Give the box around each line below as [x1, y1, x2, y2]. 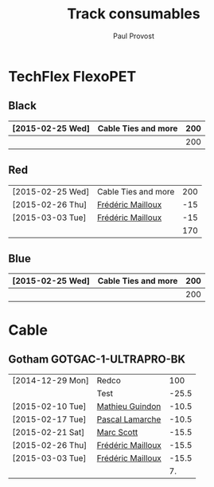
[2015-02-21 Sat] [12, 427, 85, 438]
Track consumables [67, 5, 200, 23]
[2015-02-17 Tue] [12, 414, 87, 425]
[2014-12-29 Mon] [12, 375, 90, 387]
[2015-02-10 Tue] [12, 401, 87, 412]
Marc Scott [96, 427, 138, 438]
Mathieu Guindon [96, 401, 161, 412]
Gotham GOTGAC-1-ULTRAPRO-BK [8, 352, 185, 366]
